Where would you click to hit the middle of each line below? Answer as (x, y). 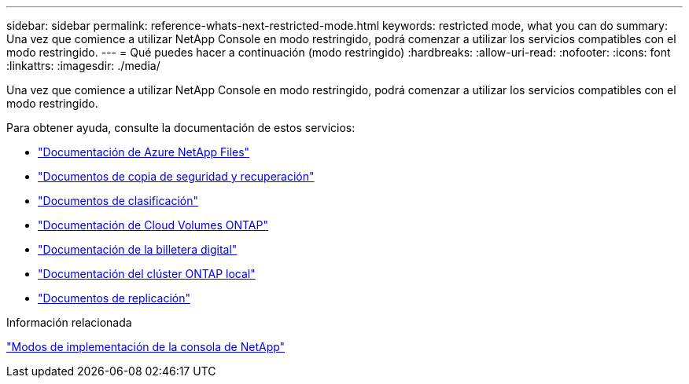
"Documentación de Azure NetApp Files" (144, 152)
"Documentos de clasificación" (118, 201)
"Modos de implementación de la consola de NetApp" (146, 347)
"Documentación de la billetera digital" (138, 249)
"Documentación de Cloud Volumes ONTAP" (153, 225)
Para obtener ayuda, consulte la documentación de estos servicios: (181, 128)
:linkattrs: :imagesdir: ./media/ (83, 66)
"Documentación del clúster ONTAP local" (147, 274)
